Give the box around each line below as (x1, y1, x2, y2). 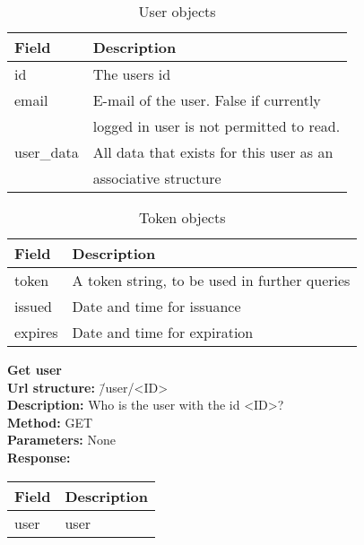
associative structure (92, 168, 221, 188)
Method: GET (7, 412, 93, 431)
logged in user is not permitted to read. (92, 116, 341, 136)
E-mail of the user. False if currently (92, 90, 321, 110)
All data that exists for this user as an (92, 142, 334, 162)
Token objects (138, 207, 226, 228)
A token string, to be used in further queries (72, 270, 351, 290)
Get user (7, 360, 62, 378)
